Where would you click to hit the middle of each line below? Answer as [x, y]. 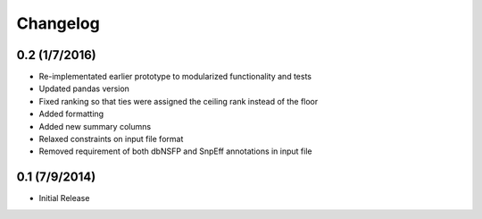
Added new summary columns [95, 126]
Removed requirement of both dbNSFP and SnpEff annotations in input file [175, 151]
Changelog [58, 23]
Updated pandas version [84, 88]
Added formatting [71, 114]
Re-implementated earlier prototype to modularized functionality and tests [175, 77]
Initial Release [64, 198]
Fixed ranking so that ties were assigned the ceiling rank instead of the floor [179, 101]
